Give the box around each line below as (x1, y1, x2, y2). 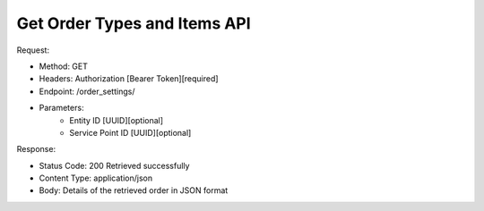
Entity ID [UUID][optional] (69, 114, 164, 125)
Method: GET (39, 61, 89, 72)
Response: (16, 144, 56, 155)
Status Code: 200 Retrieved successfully (39, 160, 190, 171)
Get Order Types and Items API (16, 13, 251, 33)
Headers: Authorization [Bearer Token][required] (39, 73, 219, 84)
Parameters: (39, 103, 84, 114)
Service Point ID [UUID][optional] (69, 127, 192, 138)
